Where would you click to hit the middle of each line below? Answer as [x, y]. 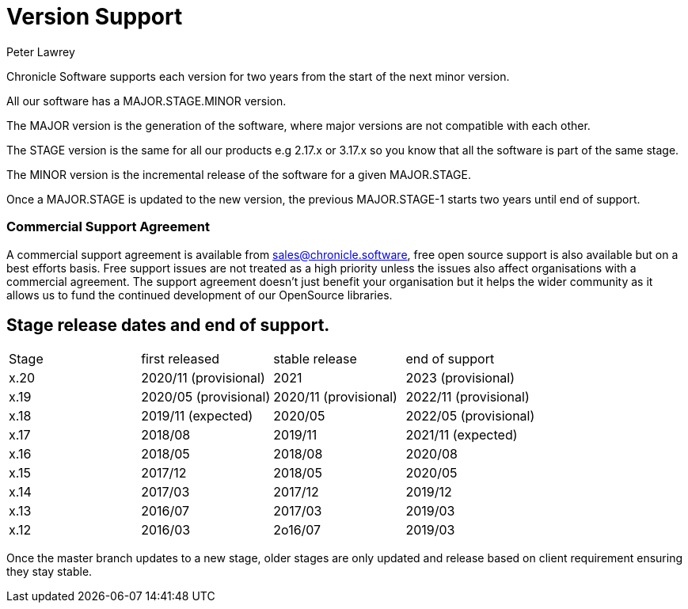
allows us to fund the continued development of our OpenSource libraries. [200, 295]
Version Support [95, 17]
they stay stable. [49, 572]
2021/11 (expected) [462, 435]
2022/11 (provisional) [468, 397]
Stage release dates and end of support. [168, 325]
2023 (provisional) [460, 378]
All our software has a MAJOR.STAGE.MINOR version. [146, 101]
